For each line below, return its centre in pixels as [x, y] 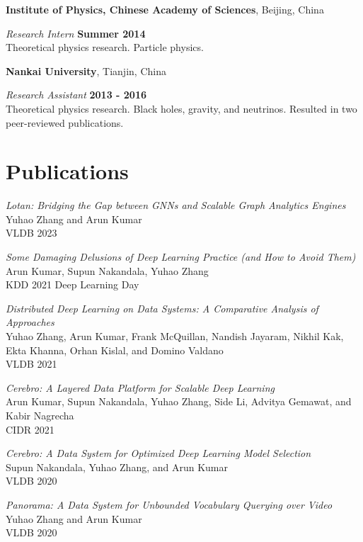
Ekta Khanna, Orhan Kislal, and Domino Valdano [115, 350]
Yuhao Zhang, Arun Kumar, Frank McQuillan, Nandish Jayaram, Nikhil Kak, [175, 336]
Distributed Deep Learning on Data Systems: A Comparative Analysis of [162, 308]
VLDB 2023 [31, 233]
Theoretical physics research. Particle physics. [105, 47]
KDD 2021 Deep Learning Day [73, 284]
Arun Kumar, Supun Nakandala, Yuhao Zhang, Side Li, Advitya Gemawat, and [179, 401]
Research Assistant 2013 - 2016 [76, 95]
